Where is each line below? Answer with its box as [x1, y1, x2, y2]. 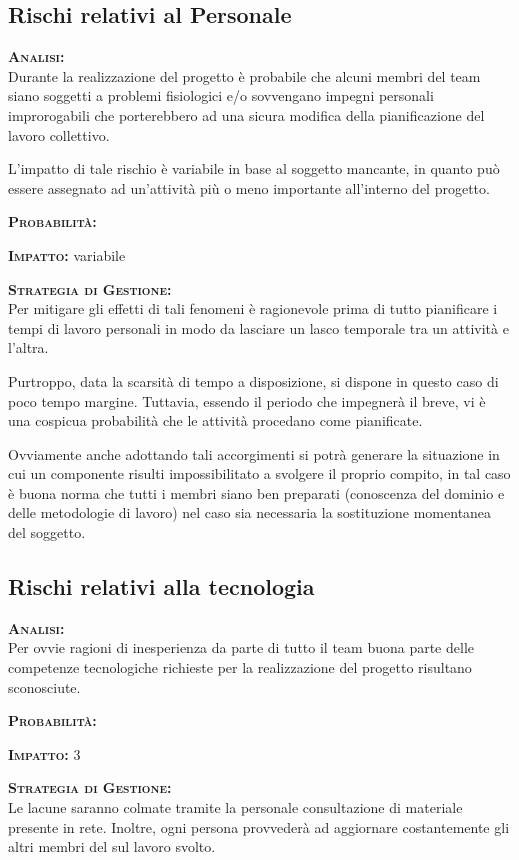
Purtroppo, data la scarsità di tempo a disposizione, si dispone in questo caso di [8, 370, 499, 391]
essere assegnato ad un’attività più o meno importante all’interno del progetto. [8, 177, 490, 198]
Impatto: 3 [8, 743, 81, 764]
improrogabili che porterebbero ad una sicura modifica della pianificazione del [8, 104, 485, 125]
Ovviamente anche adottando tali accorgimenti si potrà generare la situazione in [8, 443, 500, 464]
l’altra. [8, 337, 49, 358]
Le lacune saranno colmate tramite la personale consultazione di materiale [8, 797, 463, 818]
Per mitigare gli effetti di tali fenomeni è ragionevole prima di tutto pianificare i [8, 298, 498, 319]
